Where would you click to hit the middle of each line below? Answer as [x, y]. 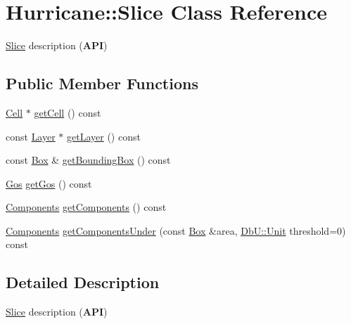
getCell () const [68, 112]
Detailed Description [83, 282]
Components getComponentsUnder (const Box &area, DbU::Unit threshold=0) [176, 230]
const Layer [31, 136]
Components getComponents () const [86, 207]
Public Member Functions [102, 83]
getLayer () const [104, 136]
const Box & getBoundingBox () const [88, 160]
